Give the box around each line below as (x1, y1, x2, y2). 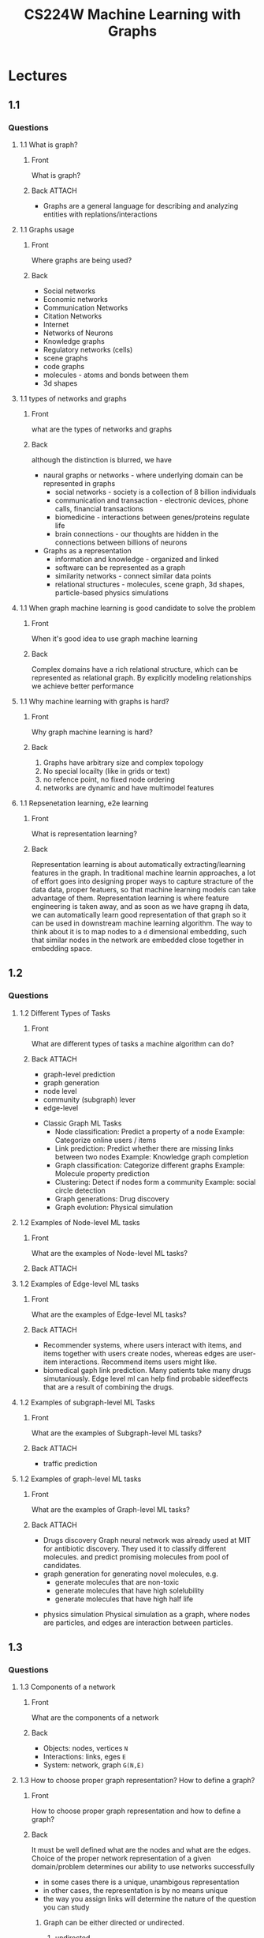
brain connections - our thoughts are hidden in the (54, 529, 219, 538)
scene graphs (43, 353, 88, 363)
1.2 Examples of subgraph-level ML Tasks (19, 1397, 155, 1407)
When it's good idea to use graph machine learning (31, 634, 199, 643)
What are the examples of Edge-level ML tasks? (31, 1310, 187, 1319)
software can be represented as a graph (54, 563, 186, 572)
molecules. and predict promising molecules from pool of (43, 1552, 229, 1562)
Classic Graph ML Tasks (43, 1118, 122, 1128)
